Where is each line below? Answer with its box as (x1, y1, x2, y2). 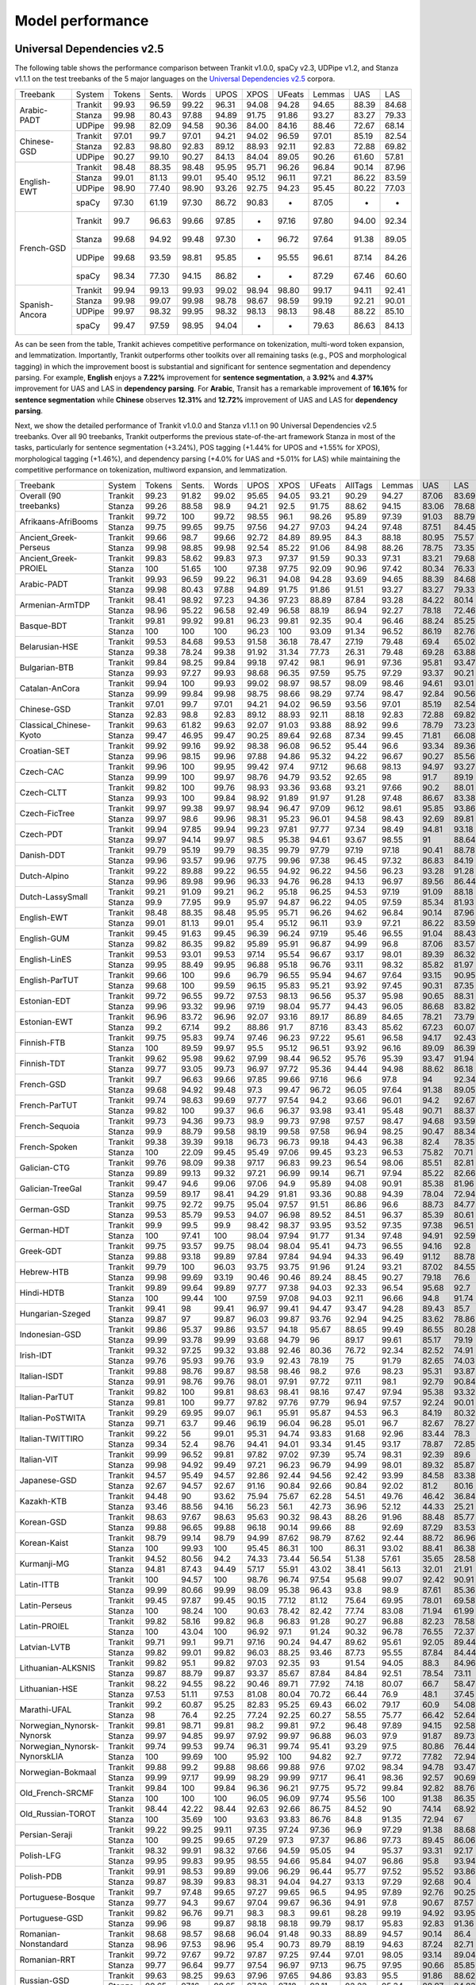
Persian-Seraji (19, 1829, 73, 1840)
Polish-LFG (19, 1850, 61, 1861)
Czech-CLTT (19, 787, 67, 798)
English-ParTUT (19, 975, 79, 986)
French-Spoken (19, 1142, 79, 1153)
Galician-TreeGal (19, 1183, 83, 1194)
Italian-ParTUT (19, 1392, 75, 1403)
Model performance (14, 12, 149, 29)
